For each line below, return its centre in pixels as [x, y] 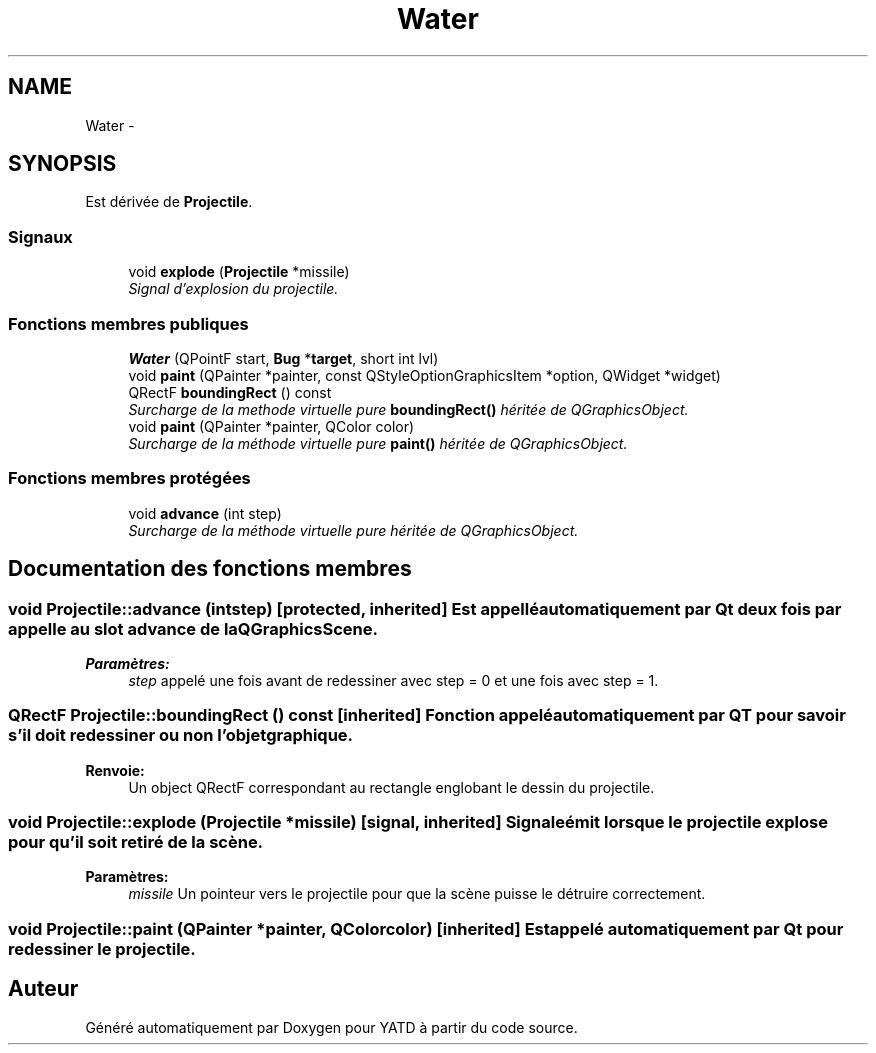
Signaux [40, 236]
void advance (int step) [205, 513]
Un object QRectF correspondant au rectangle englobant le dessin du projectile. [391, 787]
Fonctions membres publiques [128, 323]
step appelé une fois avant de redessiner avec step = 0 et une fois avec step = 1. [393, 680]
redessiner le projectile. [102, 948]
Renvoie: [115, 770]
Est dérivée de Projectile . [169, 202]
